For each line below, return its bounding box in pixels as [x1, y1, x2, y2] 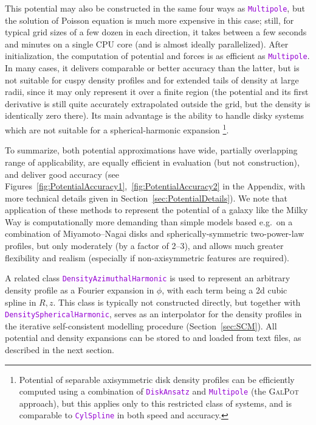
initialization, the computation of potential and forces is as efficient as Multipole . [5, 49, 310, 62]
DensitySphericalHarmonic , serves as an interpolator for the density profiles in [5, 307, 302, 320]
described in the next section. [5, 343, 114, 356]
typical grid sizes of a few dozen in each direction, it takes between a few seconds [5, 26, 307, 38]
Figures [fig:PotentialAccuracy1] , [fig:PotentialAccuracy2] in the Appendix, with [5, 180, 305, 192]
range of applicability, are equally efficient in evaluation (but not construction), [5, 155, 300, 168]
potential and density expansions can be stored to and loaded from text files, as [5, 331, 301, 344]
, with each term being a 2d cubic [162, 283, 287, 296]
